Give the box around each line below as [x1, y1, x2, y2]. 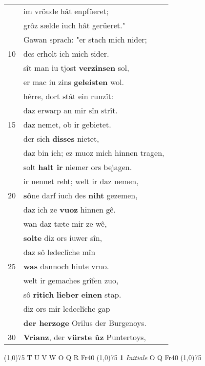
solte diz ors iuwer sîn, [23, 232, 102, 243]
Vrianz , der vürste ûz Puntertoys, [23, 331, 146, 343]
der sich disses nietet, [23, 133, 99, 144]
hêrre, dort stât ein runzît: [23, 90, 114, 102]
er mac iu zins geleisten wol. [23, 76, 124, 87]
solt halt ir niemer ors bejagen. [23, 161, 132, 172]
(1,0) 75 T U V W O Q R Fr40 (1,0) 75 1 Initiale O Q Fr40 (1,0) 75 [4, 352, 202, 362]
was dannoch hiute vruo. [23, 260, 109, 272]
